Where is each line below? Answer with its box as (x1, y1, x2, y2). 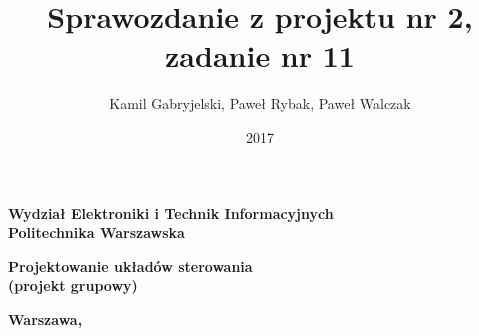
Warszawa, (8, 308, 83, 329)
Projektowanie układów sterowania (8, 255, 253, 276)
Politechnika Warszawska (8, 222, 185, 243)
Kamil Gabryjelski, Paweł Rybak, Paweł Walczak (109, 93, 411, 114)
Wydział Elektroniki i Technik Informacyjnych (8, 202, 334, 223)
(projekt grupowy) (8, 275, 138, 296)
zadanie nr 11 (165, 35, 355, 76)
